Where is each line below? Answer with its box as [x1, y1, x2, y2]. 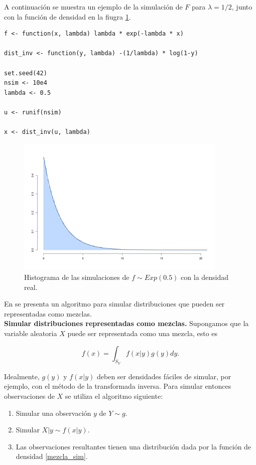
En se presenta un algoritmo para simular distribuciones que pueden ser [4, 298, 225, 309]
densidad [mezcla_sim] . [16, 451, 88, 461]
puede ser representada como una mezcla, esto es [67, 328, 218, 338]
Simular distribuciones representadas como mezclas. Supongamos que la [4, 318, 249, 329]
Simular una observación [16, 407, 91, 418]
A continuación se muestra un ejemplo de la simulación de [4, 2, 183, 12]
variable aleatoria [4, 328, 57, 338]
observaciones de [4, 390, 55, 401]
